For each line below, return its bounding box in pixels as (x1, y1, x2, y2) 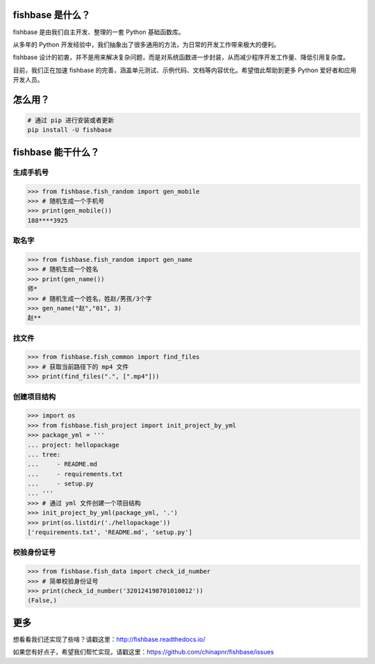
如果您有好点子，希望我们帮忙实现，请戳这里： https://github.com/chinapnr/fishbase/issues (12, 648, 274, 656)
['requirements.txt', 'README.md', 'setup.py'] (27, 529, 192, 536)
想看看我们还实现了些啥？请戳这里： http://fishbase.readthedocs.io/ (12, 635, 206, 643)
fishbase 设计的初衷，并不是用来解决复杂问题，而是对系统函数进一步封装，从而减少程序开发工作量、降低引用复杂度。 (12, 53, 350, 62)
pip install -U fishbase (27, 126, 112, 134)
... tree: (27, 450, 61, 458)
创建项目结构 (12, 392, 56, 401)
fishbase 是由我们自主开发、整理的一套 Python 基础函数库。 (12, 28, 185, 36)
